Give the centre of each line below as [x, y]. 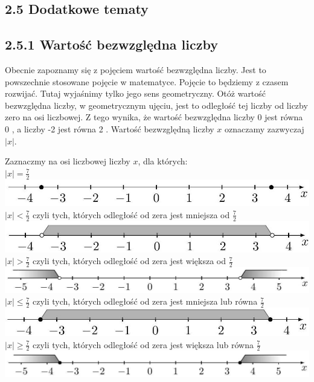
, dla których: [163, 161]
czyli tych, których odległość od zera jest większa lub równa [143, 344]
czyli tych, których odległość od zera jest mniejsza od [131, 214]
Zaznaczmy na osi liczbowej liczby [68, 161]
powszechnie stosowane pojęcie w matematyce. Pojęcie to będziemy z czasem [147, 81]
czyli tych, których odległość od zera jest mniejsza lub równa [145, 301]
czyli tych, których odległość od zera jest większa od [129, 261]
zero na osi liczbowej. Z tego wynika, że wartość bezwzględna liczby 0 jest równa [154, 117]
